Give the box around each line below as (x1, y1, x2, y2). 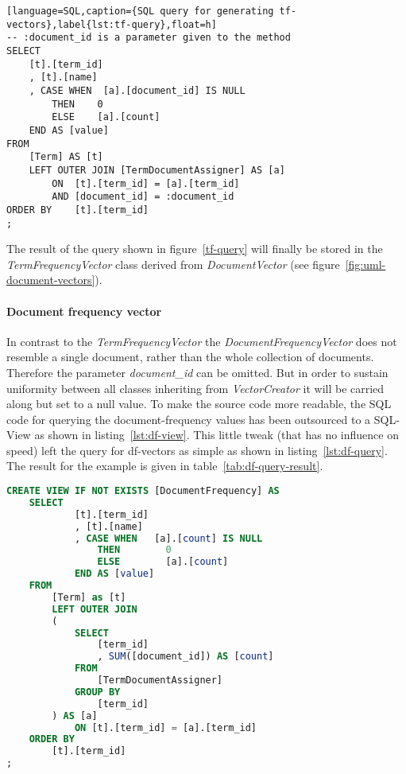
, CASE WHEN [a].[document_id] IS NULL (29, 84, 246, 96)
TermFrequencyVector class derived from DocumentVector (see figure (6, 255, 340, 272)
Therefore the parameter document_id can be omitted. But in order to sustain (6, 364, 389, 380)
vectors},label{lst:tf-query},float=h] (6, 18, 217, 30)
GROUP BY (74, 686, 121, 698)
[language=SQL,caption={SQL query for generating (6, 6, 274, 17)
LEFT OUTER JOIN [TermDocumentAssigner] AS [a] (29, 164, 285, 176)
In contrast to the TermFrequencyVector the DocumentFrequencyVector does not (6, 333, 397, 349)
